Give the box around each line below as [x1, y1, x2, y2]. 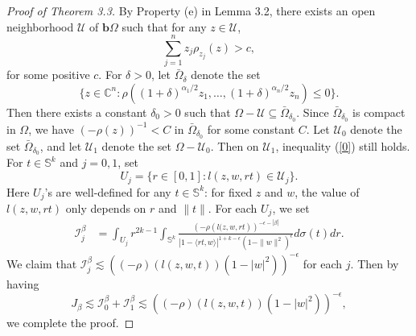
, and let [39, 137, 82, 154]
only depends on [65, 199, 146, 216]
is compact [352, 103, 406, 120]
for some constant [207, 120, 295, 137]
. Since [296, 103, 329, 120]
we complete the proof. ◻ [6, 314, 134, 331]
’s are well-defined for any [44, 183, 171, 200]
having [6, 275, 39, 292]
